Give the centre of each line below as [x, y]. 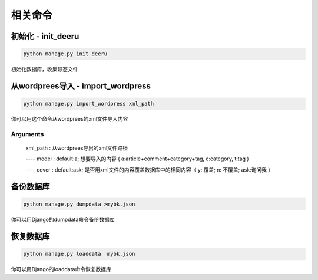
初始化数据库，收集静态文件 [44, 69]
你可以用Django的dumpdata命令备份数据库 [63, 219]
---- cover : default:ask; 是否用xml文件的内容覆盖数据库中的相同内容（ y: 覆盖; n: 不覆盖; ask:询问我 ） [150, 169]
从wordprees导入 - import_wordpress [81, 86]
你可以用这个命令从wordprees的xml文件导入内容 [69, 119]
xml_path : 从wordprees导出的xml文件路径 [77, 148]
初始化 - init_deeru [45, 36]
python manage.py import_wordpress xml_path [89, 104]
